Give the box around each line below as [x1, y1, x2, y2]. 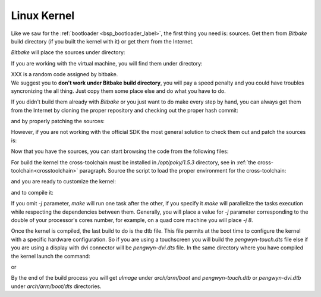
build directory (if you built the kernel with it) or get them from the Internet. [11, 37, 194, 45]
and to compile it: [11, 189, 53, 196]
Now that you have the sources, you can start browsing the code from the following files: [11, 148, 229, 155]
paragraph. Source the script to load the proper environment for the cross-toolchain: [79, 167, 287, 174]
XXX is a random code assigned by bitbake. [11, 71, 118, 78]
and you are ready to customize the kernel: [11, 178, 116, 185]
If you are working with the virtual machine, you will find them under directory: [11, 60, 203, 67]
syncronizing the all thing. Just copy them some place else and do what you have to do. [11, 87, 226, 95]
